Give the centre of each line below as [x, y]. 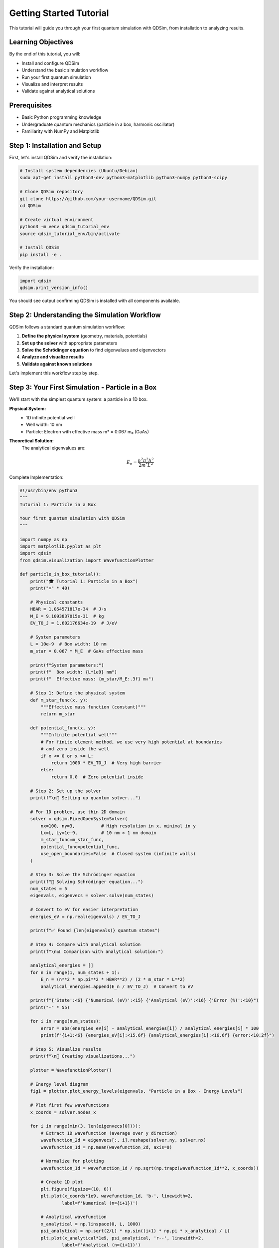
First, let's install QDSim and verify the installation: [61, 157]
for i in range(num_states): [66, 1021]
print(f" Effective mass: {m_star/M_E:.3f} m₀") [92, 679]
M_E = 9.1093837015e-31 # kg [67, 616]
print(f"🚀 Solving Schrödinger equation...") [87, 882]
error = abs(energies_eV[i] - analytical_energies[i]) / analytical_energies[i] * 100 [150, 1028]
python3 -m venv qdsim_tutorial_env [65, 227]
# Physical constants [57, 602]
